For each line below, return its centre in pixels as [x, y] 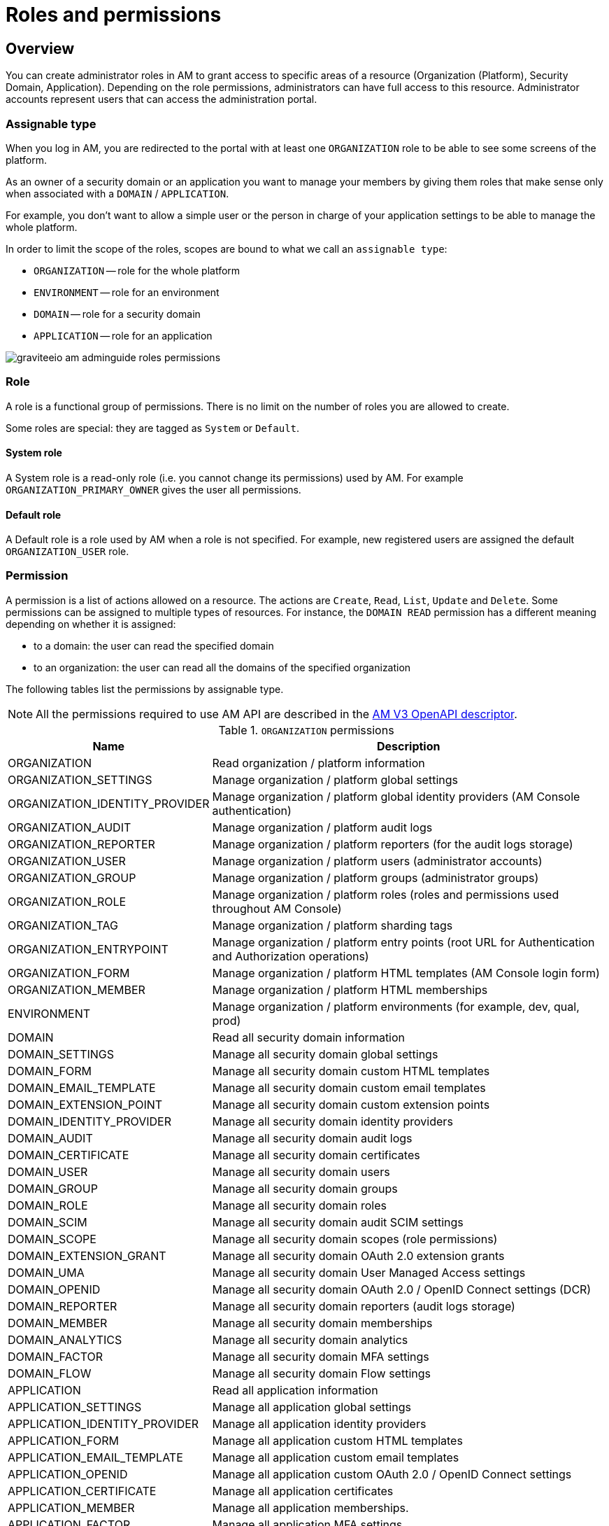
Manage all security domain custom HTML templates [351, 1071]
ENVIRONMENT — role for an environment [127, 292]
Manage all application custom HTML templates [337, 1440]
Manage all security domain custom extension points [351, 1104]
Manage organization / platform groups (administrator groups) [375, 877]
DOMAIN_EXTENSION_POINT [85, 1104]
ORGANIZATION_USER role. [67, 552]
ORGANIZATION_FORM [69, 973]
